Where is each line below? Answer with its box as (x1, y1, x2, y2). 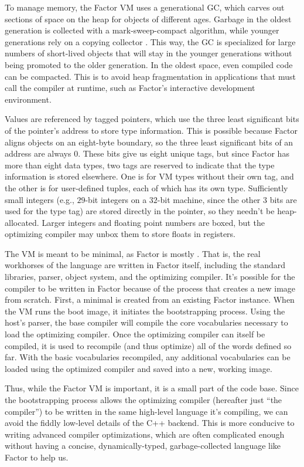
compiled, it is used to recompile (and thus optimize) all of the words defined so (5, 339, 292, 351)
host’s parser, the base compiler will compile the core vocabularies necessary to (5, 316, 288, 329)
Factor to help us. (5, 451, 69, 463)
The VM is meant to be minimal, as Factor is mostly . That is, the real (5, 247, 261, 259)
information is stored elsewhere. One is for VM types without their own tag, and (5, 170, 294, 182)
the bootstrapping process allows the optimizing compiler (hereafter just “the (5, 394, 282, 405)
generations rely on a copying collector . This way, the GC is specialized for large (5, 35, 296, 48)
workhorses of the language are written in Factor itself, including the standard (5, 259, 286, 271)
